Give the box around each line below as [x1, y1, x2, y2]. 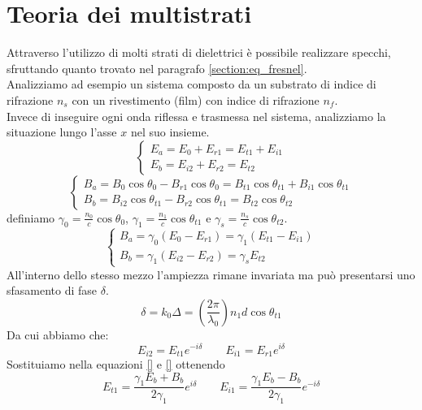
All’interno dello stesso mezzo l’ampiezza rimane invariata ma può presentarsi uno [7, 265, 415, 283]
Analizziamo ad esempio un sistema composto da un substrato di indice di [7, 76, 376, 93]
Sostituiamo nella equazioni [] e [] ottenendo [7, 355, 225, 372]
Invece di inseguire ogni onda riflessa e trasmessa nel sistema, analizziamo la [7, 107, 386, 124]
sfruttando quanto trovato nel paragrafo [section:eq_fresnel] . [7, 59, 307, 76]
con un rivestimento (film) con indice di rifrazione [72, 91, 320, 108]
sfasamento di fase [7, 282, 98, 299]
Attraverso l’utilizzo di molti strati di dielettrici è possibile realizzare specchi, [7, 44, 391, 61]
